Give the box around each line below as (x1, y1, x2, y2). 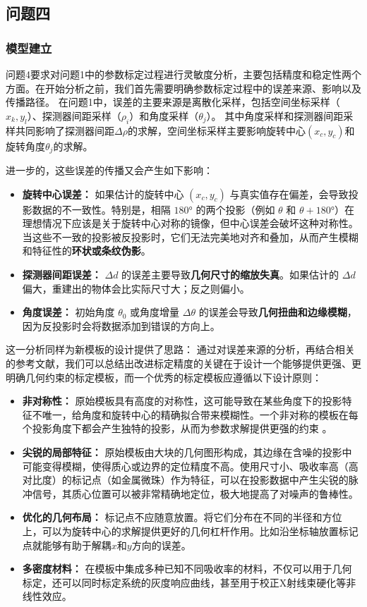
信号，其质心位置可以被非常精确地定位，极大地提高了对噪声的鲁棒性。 (32, 486, 359, 501)
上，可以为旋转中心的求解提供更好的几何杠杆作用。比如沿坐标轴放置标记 (22, 523, 359, 538)
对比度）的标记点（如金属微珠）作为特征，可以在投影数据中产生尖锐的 (22, 472, 349, 487)
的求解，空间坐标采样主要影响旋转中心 (127, 123, 306, 137)
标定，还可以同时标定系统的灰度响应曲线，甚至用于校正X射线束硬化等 (22, 575, 347, 589)
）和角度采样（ (129, 108, 199, 123)
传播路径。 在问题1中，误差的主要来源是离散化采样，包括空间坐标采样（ (6, 94, 340, 109)
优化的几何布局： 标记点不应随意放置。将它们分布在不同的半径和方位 (22, 510, 342, 525)
